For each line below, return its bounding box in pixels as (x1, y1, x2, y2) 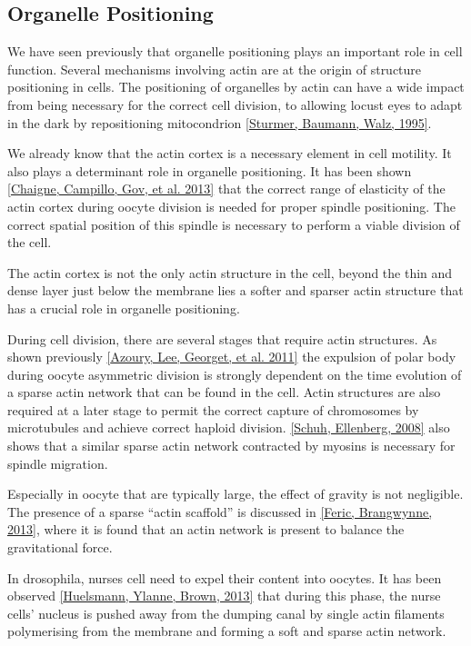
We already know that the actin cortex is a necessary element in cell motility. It (7, 144, 452, 163)
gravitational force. (7, 538, 113, 557)
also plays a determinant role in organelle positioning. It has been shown (7, 161, 412, 180)
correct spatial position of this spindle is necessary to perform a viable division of (7, 214, 460, 234)
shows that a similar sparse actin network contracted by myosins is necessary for (7, 436, 456, 455)
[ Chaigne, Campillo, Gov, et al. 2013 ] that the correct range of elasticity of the (7, 179, 446, 198)
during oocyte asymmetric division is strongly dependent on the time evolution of (7, 364, 462, 383)
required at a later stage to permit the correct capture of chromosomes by (7, 400, 419, 419)
